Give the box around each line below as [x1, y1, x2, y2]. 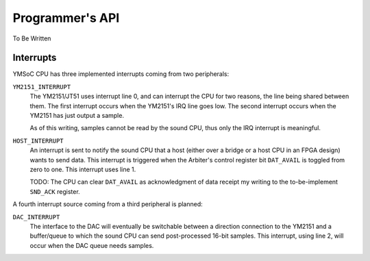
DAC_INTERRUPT [12, 213, 60, 221]
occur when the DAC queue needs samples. [29, 241, 154, 249]
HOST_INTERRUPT [12, 137, 64, 145]
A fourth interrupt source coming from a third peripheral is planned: [12, 200, 203, 208]
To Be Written [12, 34, 51, 42]
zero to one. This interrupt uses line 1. [29, 165, 136, 173]
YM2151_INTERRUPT [12, 83, 71, 90]
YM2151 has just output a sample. [29, 112, 125, 120]
